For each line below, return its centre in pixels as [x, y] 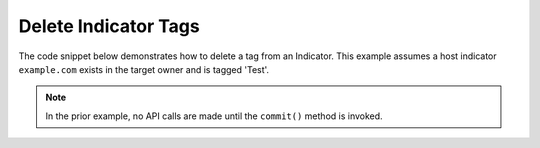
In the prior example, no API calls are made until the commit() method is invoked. [214, 116]
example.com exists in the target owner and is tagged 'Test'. [144, 69]
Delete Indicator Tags [109, 26]
